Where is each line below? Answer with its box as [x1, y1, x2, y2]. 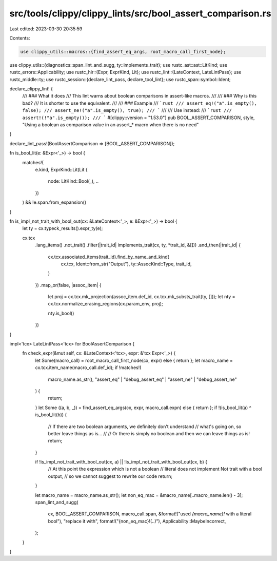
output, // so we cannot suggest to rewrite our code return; [48, 473, 173, 479]
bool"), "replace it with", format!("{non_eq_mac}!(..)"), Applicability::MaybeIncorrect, [48, 518, 226, 524]
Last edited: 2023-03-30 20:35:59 [9, 26, 83, 32]
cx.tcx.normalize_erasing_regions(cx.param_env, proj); [48, 301, 164, 307]
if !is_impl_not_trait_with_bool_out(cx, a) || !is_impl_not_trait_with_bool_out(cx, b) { [35, 459, 208, 465]
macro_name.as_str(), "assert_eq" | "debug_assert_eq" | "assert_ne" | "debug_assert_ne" [48, 376, 237, 382]
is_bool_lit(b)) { [35, 412, 67, 418]
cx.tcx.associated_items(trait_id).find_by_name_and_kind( [48, 254, 169, 260]
